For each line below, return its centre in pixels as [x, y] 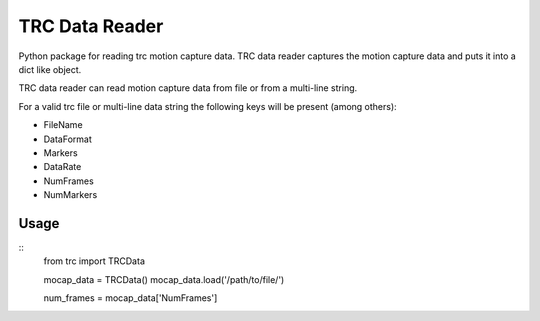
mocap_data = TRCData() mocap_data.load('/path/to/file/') [164, 279]
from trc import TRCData [94, 261]
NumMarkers [70, 195]
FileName [63, 125]
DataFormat [67, 139]
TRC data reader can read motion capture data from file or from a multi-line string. [188, 88]
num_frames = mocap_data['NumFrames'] [130, 298]
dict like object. [50, 69]
